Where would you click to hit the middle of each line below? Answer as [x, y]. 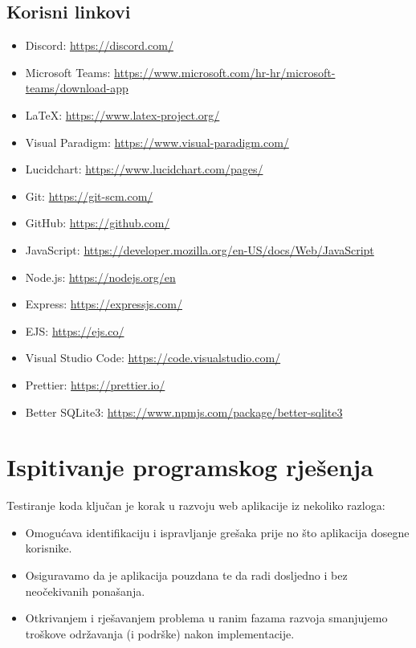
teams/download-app [77, 88]
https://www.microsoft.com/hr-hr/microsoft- [225, 72]
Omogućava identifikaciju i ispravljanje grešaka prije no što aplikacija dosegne [217, 532]
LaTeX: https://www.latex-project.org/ [122, 114]
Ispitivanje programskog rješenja [190, 467]
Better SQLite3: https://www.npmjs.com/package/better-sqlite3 [184, 412]
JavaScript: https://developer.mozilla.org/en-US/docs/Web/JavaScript [200, 249]
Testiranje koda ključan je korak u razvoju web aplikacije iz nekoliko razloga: [196, 505]
